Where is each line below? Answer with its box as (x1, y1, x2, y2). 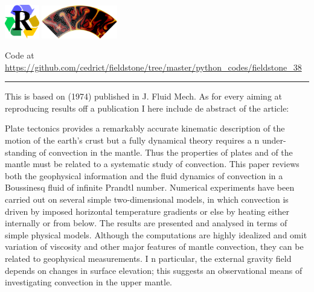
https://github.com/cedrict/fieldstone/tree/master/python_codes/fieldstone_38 (5, 60, 302, 73)
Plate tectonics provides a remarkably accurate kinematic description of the (5, 122, 285, 135)
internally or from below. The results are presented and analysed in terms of (5, 217, 287, 229)
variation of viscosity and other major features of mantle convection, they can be (5, 240, 304, 253)
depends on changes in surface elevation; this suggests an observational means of (5, 264, 303, 276)
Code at (5, 49, 34, 62)
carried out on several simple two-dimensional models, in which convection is (5, 193, 289, 206)
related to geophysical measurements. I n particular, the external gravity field (5, 252, 292, 264)
